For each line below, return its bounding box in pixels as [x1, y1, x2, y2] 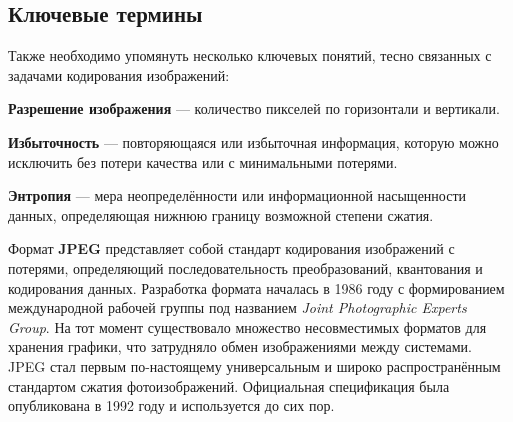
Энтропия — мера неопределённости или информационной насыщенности [8, 185, 467, 206]
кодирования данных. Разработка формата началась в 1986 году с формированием [8, 277, 505, 298]
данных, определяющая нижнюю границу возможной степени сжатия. [8, 204, 434, 225]
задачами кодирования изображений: [8, 64, 230, 85]
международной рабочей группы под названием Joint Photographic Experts [8, 297, 467, 318]
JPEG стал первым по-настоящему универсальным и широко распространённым [8, 355, 501, 376]
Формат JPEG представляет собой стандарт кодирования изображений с [8, 238, 455, 259]
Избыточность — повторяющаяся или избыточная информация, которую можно [8, 131, 499, 152]
